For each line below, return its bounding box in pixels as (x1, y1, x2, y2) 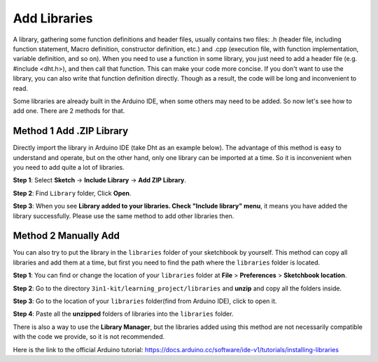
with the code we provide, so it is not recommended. (13, 333, 165, 341)
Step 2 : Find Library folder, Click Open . (13, 189, 132, 197)
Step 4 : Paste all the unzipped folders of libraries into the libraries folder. (13, 309, 234, 319)
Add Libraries (13, 11, 94, 26)
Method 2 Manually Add (13, 230, 120, 242)
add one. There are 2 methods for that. (13, 107, 125, 115)
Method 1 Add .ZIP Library (13, 125, 129, 137)
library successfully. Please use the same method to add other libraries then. (13, 211, 234, 220)
